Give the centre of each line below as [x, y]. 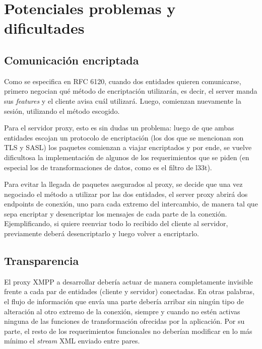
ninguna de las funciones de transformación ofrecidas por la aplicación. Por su [124, 321]
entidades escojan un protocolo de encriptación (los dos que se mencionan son [124, 137]
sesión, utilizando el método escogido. [62, 111]
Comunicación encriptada [72, 60]
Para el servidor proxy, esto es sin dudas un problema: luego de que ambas [119, 128]
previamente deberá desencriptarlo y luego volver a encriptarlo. [102, 233]
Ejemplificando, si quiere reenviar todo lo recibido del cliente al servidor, [116, 223]
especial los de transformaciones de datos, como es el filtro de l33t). [108, 167]
